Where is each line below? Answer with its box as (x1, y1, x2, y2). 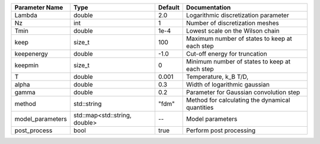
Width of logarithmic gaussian (185, 81, 270, 88)
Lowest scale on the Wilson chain (185, 27, 280, 35)
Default (158, 4, 180, 11)
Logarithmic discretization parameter (185, 11, 290, 19)
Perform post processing (185, 126, 256, 135)
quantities (185, 104, 214, 111)
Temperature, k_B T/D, (185, 73, 249, 81)
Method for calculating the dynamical (185, 96, 290, 104)
